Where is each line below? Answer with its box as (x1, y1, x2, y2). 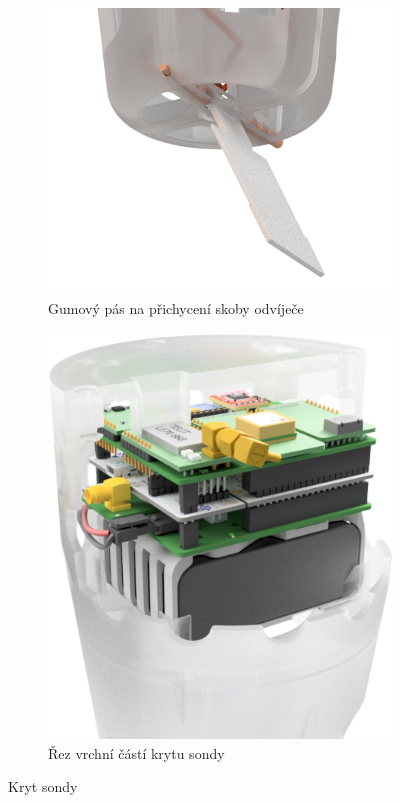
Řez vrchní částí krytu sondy (48, 742, 225, 763)
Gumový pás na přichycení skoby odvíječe (48, 298, 304, 319)
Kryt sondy (8, 776, 78, 797)
